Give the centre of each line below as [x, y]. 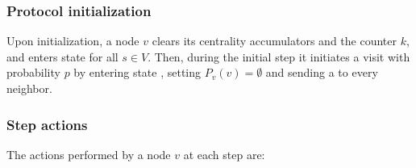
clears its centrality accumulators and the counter [274, 41]
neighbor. [29, 88]
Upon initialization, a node [73, 41]
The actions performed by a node [89, 154]
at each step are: [224, 154]
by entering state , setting [137, 72]
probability [33, 72]
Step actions [47, 124]
